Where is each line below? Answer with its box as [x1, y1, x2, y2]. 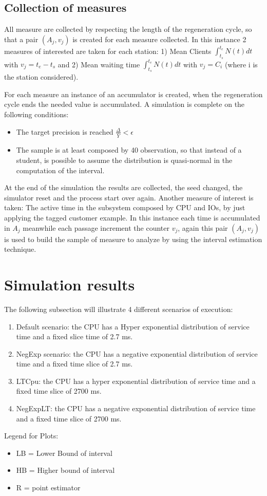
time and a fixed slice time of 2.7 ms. [16, 331, 133, 342]
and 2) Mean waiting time [58, 59, 140, 69]
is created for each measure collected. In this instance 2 [72, 33, 246, 44]
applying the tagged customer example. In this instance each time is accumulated [4, 212, 260, 223]
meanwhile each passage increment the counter [23, 222, 169, 233]
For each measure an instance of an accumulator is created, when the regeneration [4, 88, 263, 99]
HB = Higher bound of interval [16, 465, 115, 475]
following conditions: [4, 108, 69, 119]
